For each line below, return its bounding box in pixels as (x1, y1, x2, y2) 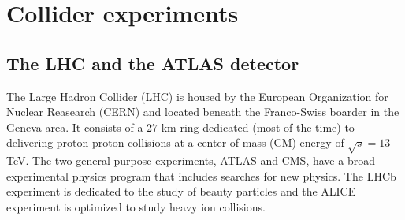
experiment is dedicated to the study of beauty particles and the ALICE (6, 183, 356, 199)
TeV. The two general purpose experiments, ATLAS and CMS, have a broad (6, 152, 375, 169)
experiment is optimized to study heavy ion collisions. (6, 198, 266, 214)
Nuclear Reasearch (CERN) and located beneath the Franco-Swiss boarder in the (6, 103, 399, 120)
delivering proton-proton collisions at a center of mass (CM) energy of (6, 134, 344, 151)
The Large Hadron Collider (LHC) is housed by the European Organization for (6, 88, 388, 104)
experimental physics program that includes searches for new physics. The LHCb (6, 167, 396, 184)
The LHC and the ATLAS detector (6, 50, 299, 75)
